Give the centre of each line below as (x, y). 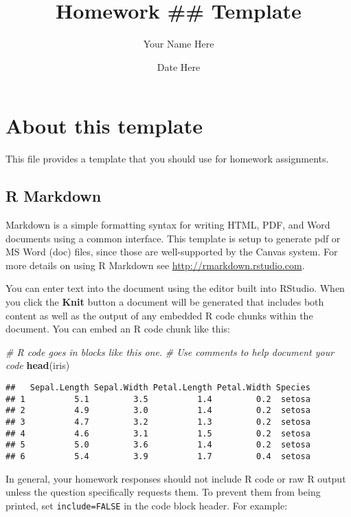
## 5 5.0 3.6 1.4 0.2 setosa (158, 445)
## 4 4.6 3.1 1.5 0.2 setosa (158, 433)
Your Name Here (179, 44)
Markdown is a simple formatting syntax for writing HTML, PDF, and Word (168, 225)
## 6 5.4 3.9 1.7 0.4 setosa (158, 456)
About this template (104, 126)
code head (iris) (38, 365)
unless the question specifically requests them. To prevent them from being (163, 492)
